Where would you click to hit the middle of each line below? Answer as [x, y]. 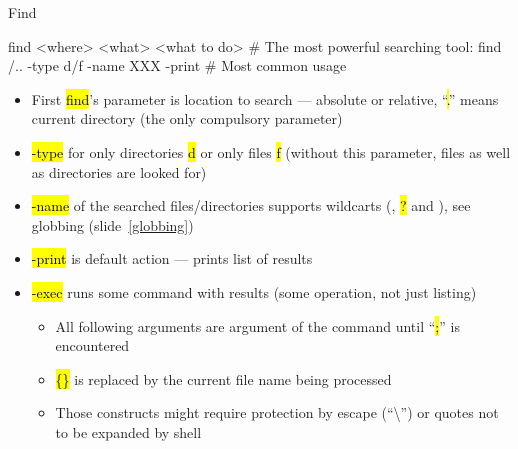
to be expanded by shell [128, 431]
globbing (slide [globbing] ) [112, 224]
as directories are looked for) [119, 171]
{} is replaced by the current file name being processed [223, 378]
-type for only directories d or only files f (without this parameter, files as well [271, 151]
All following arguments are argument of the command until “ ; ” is [257, 325]
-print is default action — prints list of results [172, 258]
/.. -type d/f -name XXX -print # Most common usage [177, 65]
